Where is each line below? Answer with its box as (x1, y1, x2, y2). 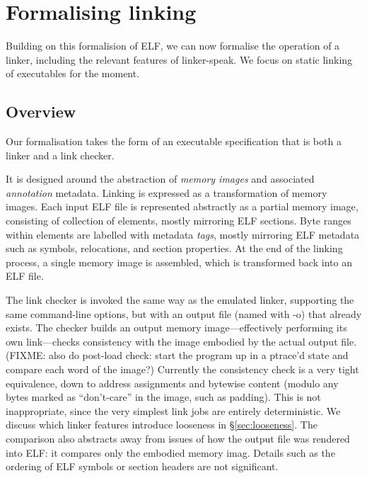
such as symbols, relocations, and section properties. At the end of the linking (6, 241, 343, 256)
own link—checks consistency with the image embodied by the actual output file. (6, 334, 357, 348)
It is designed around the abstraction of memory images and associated (6, 171, 315, 186)
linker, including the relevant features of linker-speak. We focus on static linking (6, 52, 353, 67)
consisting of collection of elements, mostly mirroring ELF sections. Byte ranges (6, 213, 351, 228)
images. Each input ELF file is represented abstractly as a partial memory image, (6, 199, 359, 214)
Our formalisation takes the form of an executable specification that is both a (6, 134, 342, 149)
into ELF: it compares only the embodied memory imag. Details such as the (6, 445, 335, 460)
